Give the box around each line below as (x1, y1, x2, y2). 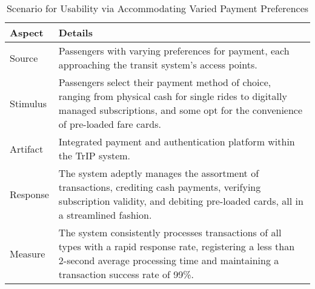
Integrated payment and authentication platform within (58, 135, 295, 148)
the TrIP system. (58, 148, 131, 162)
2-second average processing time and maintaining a (58, 253, 279, 267)
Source (10, 50, 38, 65)
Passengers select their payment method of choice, (58, 75, 271, 89)
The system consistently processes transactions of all (58, 225, 282, 239)
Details (58, 25, 93, 39)
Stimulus (10, 96, 47, 110)
